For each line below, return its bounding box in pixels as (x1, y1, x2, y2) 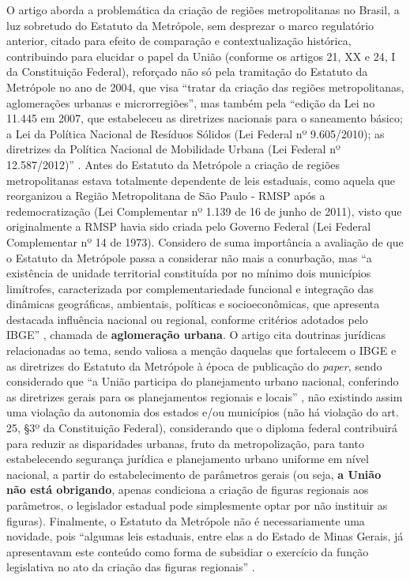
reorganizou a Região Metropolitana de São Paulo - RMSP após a (6, 187, 325, 204)
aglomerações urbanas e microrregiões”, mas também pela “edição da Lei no (6, 94, 375, 111)
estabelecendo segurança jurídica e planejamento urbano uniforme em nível (6, 450, 369, 467)
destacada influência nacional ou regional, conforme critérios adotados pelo (6, 311, 368, 327)
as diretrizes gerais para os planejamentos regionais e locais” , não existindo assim (6, 388, 403, 405)
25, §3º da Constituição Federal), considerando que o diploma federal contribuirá (6, 420, 398, 436)
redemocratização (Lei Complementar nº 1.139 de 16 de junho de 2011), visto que (6, 202, 402, 219)
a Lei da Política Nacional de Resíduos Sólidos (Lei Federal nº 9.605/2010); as (6, 125, 385, 141)
